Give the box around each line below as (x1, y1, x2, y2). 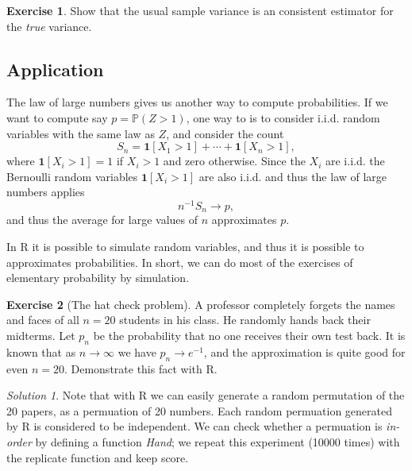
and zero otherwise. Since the (163, 152, 306, 169)
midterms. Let (6, 327, 75, 344)
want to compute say (6, 109, 108, 125)
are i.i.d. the (325, 152, 385, 169)
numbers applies (6, 183, 85, 200)
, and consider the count (166, 125, 284, 141)
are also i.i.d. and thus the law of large (198, 168, 387, 184)
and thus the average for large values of (6, 211, 198, 228)
